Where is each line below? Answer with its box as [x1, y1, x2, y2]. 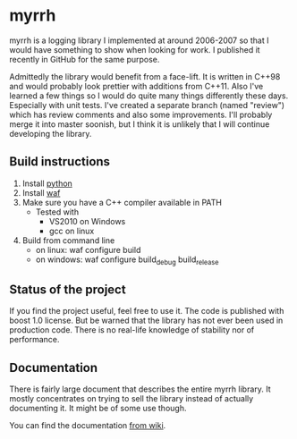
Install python [21, 178, 73, 189]
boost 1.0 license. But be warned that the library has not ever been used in [9, 315, 284, 326]
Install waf [21, 187, 61, 198]
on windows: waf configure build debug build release [35, 254, 219, 266]
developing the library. [9, 128, 92, 139]
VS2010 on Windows [48, 215, 126, 226]
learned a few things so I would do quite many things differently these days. [9, 90, 289, 101]
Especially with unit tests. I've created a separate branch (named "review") [9, 99, 284, 110]
